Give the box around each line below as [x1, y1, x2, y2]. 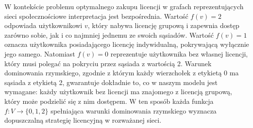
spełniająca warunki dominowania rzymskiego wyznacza [51, 105, 217, 115]
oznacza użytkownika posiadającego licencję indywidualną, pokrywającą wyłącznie [4, 39, 249, 49]
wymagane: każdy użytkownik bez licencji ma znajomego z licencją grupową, [4, 86, 233, 97]
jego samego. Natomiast [4, 48, 75, 58]
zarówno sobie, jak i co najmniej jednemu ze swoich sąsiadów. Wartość [4, 29, 214, 40]
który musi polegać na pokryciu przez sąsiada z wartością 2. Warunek [4, 58, 212, 68]
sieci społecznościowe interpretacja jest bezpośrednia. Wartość [4, 11, 188, 21]
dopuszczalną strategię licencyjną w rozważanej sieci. [4, 115, 162, 125]
